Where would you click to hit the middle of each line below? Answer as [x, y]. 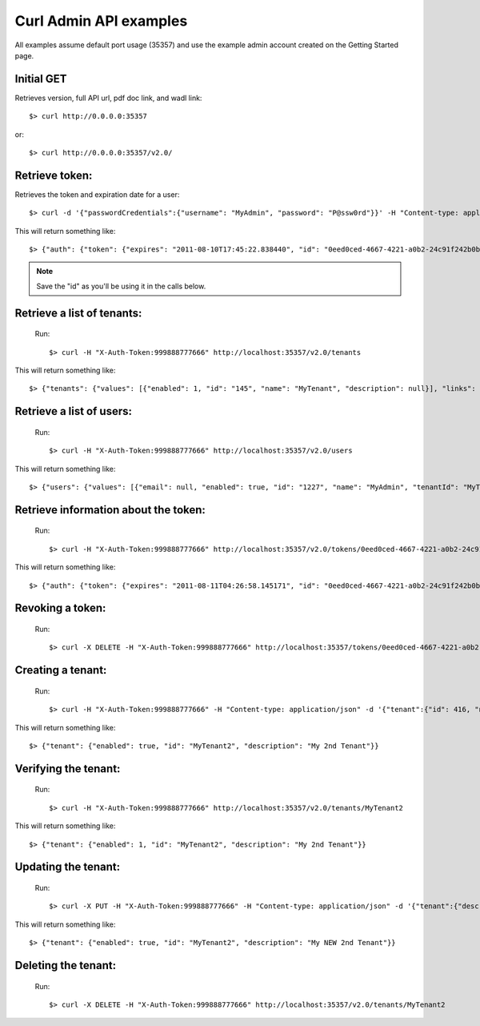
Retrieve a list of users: [73, 411]
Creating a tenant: [61, 670]
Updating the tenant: [68, 867]
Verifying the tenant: [68, 768]
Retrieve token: [54, 175]
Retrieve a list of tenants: [78, 313]
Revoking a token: [60, 608]
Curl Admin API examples [101, 21]
